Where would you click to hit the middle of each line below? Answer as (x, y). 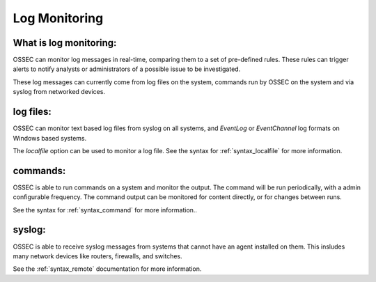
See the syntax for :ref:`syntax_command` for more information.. (105, 210)
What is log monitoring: (65, 43)
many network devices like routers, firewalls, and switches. (97, 256)
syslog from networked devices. (59, 92)
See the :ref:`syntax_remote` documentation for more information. (107, 269)
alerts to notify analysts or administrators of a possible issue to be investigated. (127, 69)
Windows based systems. (50, 138)
